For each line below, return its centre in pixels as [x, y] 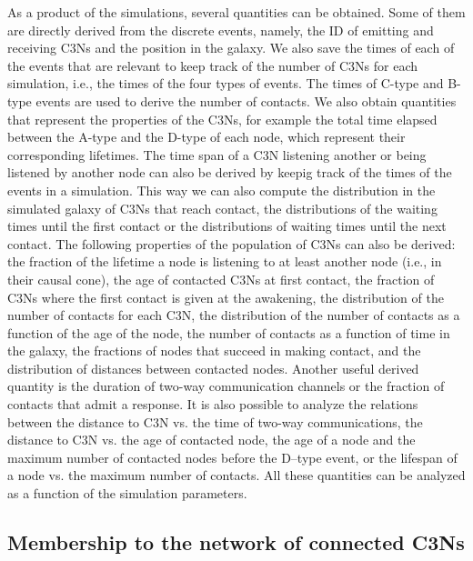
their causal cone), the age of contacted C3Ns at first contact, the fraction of [221, 279]
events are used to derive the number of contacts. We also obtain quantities [246, 100]
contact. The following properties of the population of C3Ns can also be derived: [231, 243]
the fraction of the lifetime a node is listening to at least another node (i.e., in [225, 261]
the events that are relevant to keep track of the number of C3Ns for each [213, 65]
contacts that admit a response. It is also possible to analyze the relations [213, 404]
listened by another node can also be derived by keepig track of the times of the [230, 172]
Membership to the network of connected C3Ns [236, 542]
